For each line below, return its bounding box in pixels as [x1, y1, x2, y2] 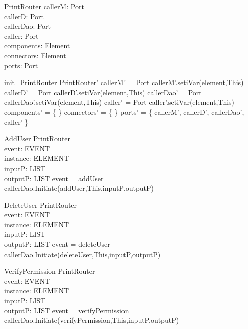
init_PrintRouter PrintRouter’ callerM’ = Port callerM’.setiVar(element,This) [4, 77, 244, 88]
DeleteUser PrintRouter [4, 199, 77, 210]
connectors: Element [4, 50, 66, 60]
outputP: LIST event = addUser [4, 173, 104, 183]
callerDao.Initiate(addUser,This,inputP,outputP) [4, 183, 154, 193]
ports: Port [4, 60, 38, 70]
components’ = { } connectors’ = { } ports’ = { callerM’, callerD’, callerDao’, [4, 106, 244, 117]
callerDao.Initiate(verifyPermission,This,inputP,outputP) [4, 315, 179, 325]
